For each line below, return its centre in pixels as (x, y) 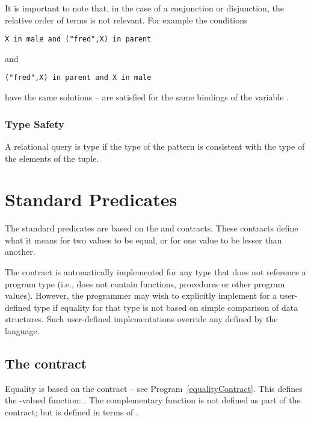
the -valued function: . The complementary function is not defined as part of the (153, 400)
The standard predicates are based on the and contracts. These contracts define (152, 228)
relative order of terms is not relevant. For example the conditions (126, 20)
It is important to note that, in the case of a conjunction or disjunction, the (144, 8)
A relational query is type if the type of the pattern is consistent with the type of (155, 146)
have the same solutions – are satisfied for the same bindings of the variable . (147, 97)
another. (20, 252)
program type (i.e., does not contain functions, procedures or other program (145, 283)
